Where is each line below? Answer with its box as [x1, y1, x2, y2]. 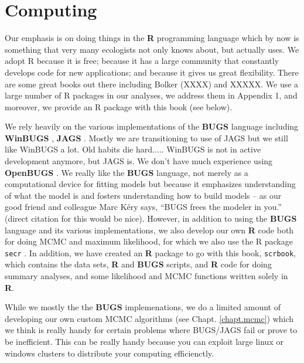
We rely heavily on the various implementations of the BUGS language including [5, 120, 299, 133]
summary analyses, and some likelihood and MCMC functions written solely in [5, 270, 288, 282]
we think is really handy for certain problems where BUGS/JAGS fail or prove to [5, 324, 298, 336]
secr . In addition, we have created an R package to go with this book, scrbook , [5, 246, 296, 259]
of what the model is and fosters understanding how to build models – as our [5, 189, 282, 201]
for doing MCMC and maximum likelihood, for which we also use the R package [5, 235, 293, 247]
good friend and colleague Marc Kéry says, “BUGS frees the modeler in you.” [5, 201, 282, 213]
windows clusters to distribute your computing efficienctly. [5, 347, 214, 359]
